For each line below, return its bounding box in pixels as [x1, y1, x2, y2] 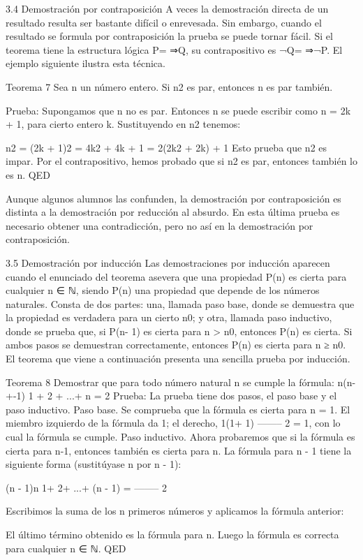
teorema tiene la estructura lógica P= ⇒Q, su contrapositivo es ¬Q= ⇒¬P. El [6, 42, 343, 57]
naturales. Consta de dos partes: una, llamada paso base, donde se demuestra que [6, 296, 355, 311]
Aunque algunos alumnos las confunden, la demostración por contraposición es [6, 191, 341, 205]
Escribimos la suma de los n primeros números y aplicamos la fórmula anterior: [6, 503, 344, 518]
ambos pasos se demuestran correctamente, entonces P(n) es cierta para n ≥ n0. [6, 337, 346, 352]
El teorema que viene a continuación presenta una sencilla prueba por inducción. [6, 351, 350, 366]
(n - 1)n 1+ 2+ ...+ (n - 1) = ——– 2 [6, 480, 167, 494]
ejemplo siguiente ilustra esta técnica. [6, 56, 165, 71]
